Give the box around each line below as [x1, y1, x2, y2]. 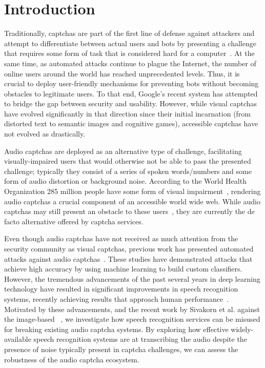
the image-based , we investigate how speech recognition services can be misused [4, 314, 260, 324]
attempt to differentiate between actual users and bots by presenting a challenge [4, 37, 256, 48]
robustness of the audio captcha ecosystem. [4, 354, 139, 364]
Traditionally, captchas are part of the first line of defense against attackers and [4, 28, 255, 38]
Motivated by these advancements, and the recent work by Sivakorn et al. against [4, 303, 260, 314]
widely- [231, 323, 254, 334]
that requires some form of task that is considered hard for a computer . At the [4, 48, 255, 59]
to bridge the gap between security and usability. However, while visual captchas [4, 98, 257, 109]
